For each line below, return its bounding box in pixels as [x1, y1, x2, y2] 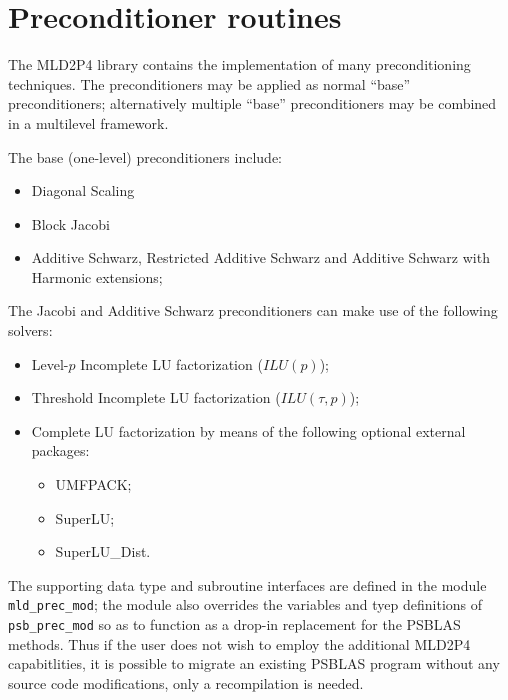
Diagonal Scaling [31, 180, 135, 201]
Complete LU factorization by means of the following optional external [31, 420, 466, 441]
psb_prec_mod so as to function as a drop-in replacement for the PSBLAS [8, 614, 461, 635]
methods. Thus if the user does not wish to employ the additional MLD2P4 [8, 633, 471, 654]
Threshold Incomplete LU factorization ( [31, 387, 281, 408]
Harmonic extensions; [31, 266, 163, 287]
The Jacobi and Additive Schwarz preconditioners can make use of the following [8, 300, 498, 321]
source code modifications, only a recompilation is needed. [8, 672, 364, 693]
